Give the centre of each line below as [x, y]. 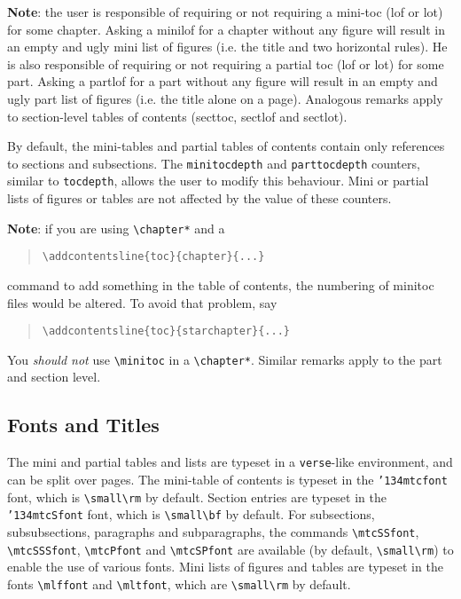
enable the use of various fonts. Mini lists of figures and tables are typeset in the [225, 567]
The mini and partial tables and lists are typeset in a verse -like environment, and [230, 462]
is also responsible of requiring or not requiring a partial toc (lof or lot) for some [226, 63]
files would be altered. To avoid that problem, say [142, 302]
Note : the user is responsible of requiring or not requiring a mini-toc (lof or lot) [225, 12]
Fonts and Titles [83, 425]
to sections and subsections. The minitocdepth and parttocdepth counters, [214, 163]
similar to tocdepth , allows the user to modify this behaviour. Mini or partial [218, 181]
